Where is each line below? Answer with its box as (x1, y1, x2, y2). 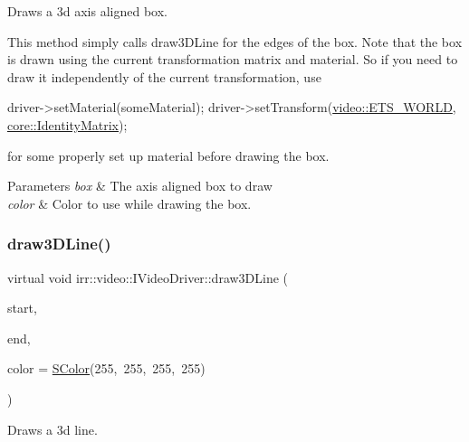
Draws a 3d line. (7, 419, 98, 438)
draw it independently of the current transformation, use (7, 67, 321, 86)
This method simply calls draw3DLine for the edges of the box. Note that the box (7, 32, 463, 51)
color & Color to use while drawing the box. (7, 193, 252, 212)
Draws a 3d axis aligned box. (7, 2, 167, 20)
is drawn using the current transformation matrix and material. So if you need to (7, 50, 458, 69)
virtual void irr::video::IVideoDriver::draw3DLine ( (7, 268, 289, 287)
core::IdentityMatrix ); (7, 115, 128, 134)
